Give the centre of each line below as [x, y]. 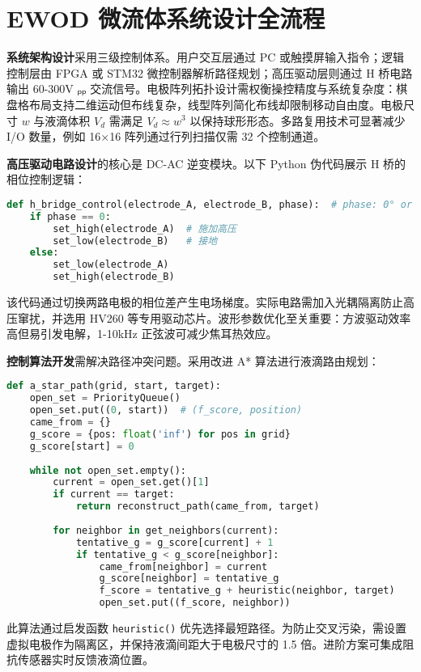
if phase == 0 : [70, 216]
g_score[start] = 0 [82, 446]
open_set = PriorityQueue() [105, 398]
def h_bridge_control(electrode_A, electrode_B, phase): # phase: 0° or [210, 204]
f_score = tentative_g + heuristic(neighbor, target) [247, 591]
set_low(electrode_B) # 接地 [135, 241]
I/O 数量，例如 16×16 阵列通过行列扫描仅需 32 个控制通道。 [166, 136]
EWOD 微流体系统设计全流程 [166, 18]
